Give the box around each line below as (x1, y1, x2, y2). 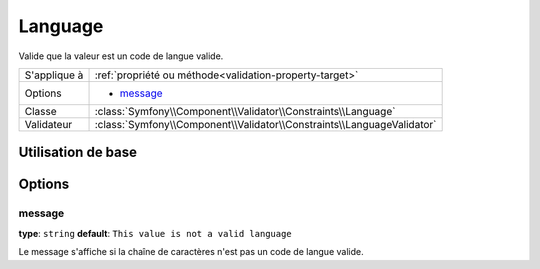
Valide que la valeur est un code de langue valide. (18, 50, 224, 62)
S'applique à (24, 68, 84, 82)
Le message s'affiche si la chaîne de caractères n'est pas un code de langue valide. (18, 246, 364, 258)
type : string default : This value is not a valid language (18, 227, 292, 239)
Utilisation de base (18, 144, 138, 161)
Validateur (24, 117, 73, 131)
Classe (24, 104, 57, 118)
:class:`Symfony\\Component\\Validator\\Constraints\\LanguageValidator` (94, 117, 437, 131)
